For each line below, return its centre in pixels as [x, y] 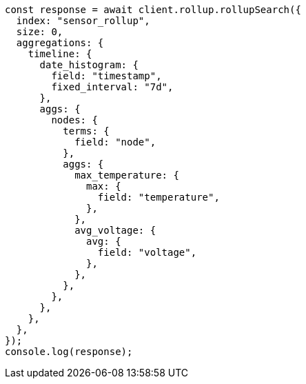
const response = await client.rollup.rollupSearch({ [153, 10]
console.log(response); [69, 352]
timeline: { [60, 54]
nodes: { [74, 120]
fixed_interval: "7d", [112, 87]
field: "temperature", [159, 197]
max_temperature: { [127, 175]
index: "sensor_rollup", [83, 21]
